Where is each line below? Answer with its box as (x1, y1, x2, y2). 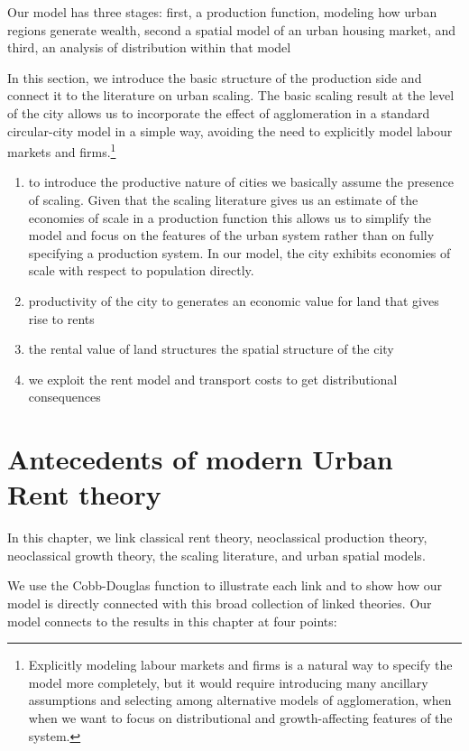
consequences (28, 387, 101, 406)
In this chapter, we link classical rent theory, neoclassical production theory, (7, 528, 428, 547)
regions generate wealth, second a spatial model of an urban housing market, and (7, 20, 456, 39)
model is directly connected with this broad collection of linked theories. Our (7, 594, 432, 613)
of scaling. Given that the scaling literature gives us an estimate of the (28, 190, 418, 209)
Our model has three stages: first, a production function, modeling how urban (7, 3, 437, 21)
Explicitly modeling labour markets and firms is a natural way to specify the (28, 655, 453, 674)
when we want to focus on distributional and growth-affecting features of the (28, 709, 453, 727)
